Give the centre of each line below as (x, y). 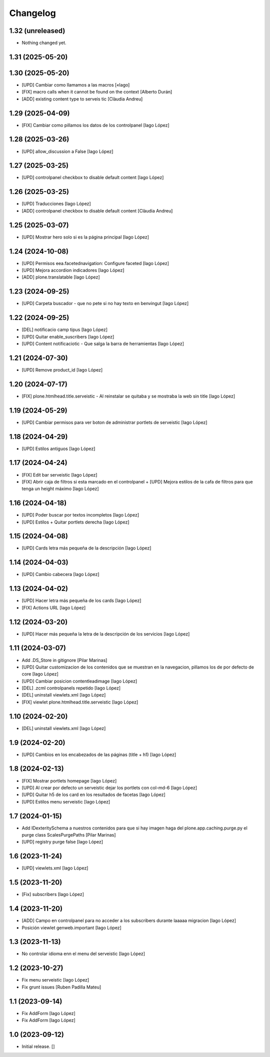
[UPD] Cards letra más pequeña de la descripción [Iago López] (86, 548)
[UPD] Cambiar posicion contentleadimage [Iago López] (79, 681)
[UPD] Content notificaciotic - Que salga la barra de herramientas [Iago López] (103, 343)
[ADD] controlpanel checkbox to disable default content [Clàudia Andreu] (97, 210)
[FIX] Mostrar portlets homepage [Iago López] (69, 780)
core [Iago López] (40, 674)
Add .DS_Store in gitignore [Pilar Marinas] (64, 660)
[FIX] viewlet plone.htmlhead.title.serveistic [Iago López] (80, 702)
